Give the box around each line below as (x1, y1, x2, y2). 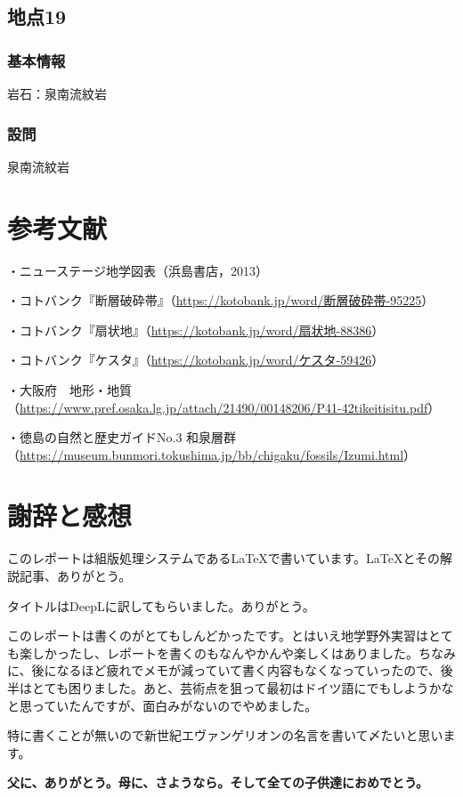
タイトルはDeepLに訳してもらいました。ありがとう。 (7, 596, 315, 615)
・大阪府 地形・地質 (7, 380, 132, 398)
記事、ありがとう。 (19, 567, 132, 584)
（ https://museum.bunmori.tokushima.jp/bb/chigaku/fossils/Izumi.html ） (7, 445, 417, 463)
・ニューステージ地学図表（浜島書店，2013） (7, 261, 269, 279)
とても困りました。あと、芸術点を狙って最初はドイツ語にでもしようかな (31, 678, 454, 696)
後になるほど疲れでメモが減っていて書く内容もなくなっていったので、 (31, 661, 441, 680)
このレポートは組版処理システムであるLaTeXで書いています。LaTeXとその (7, 549, 441, 568)
